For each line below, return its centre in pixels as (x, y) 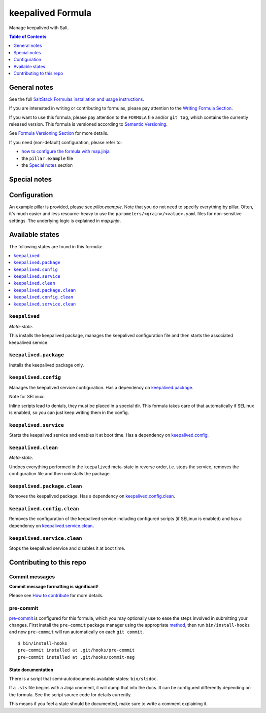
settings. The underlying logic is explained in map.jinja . (65, 221)
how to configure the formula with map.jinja (66, 151)
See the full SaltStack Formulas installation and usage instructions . (77, 99)
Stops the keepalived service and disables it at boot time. (67, 548)
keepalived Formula (50, 13)
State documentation (31, 670)
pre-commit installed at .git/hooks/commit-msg (76, 657)
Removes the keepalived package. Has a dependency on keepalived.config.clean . (92, 496)
